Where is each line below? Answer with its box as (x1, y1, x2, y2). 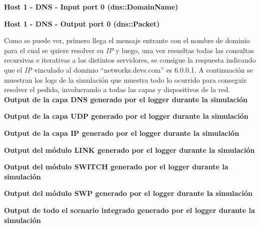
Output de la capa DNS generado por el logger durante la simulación (4, 94, 247, 104)
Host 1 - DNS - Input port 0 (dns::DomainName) (4, 2, 178, 12)
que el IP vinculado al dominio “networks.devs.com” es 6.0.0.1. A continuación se (4, 64, 253, 75)
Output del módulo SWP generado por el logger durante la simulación (4, 188, 252, 198)
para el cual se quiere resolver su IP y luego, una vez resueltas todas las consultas (4, 45, 254, 55)
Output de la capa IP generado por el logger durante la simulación (4, 127, 239, 138)
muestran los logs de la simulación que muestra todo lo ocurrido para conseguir (4, 74, 247, 85)
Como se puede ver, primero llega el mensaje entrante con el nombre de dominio (4, 35, 250, 46)
